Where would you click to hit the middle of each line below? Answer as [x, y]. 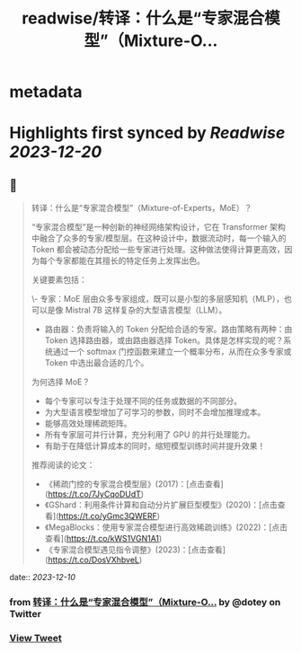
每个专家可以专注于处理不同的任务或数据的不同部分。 [143, 401]
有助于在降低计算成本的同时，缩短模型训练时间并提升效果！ [155, 446]
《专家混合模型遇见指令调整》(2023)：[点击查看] [135, 550]
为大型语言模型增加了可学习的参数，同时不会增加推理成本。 [155, 412]
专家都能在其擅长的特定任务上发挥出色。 [130, 260]
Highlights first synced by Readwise [147, 133]
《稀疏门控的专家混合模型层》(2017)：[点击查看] [134, 484]
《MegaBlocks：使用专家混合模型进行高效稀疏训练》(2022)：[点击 [166, 527]
